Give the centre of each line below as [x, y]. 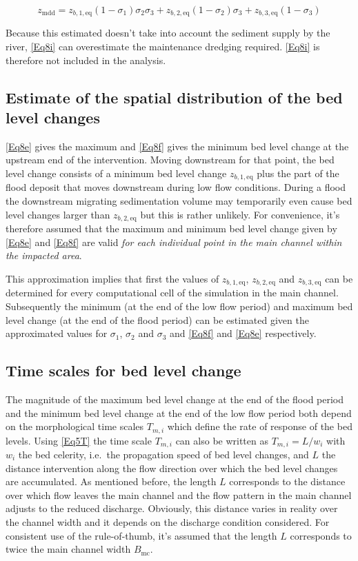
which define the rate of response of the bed [260, 426]
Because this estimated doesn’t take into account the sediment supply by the [168, 33]
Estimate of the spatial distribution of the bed [174, 97]
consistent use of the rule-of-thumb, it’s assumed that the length [141, 535]
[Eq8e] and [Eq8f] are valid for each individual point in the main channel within [174, 242]
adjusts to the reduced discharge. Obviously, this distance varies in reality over [172, 508]
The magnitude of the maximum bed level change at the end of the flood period [175, 399]
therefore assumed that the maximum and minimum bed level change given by [171, 228]
